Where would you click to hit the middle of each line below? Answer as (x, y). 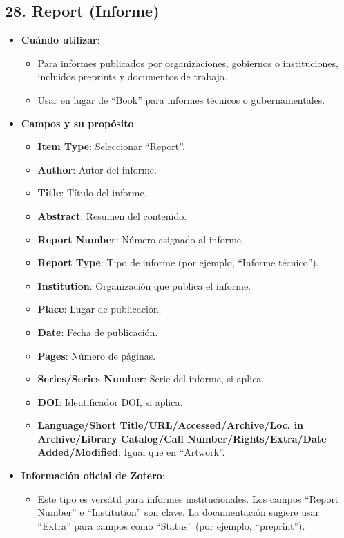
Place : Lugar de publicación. (99, 309)
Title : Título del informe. (92, 193)
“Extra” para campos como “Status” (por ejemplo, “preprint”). (171, 525)
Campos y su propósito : (79, 123)
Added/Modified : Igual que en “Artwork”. (131, 452)
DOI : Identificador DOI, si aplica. (110, 401)
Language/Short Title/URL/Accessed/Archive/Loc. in (171, 425)
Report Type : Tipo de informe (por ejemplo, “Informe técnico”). (178, 262)
